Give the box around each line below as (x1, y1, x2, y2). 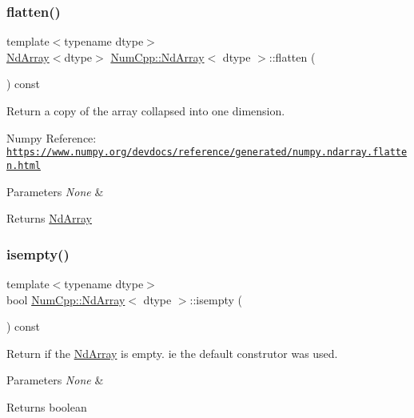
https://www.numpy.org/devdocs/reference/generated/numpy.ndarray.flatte (6, 147, 408, 159)
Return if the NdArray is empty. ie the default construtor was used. (6, 344, 338, 361)
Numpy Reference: (6, 129, 97, 146)
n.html (6, 159, 41, 171)
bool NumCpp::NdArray (6, 291, 125, 307)
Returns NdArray (6, 210, 92, 227)
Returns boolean (6, 398, 87, 415)
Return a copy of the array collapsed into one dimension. (6, 102, 285, 119)
